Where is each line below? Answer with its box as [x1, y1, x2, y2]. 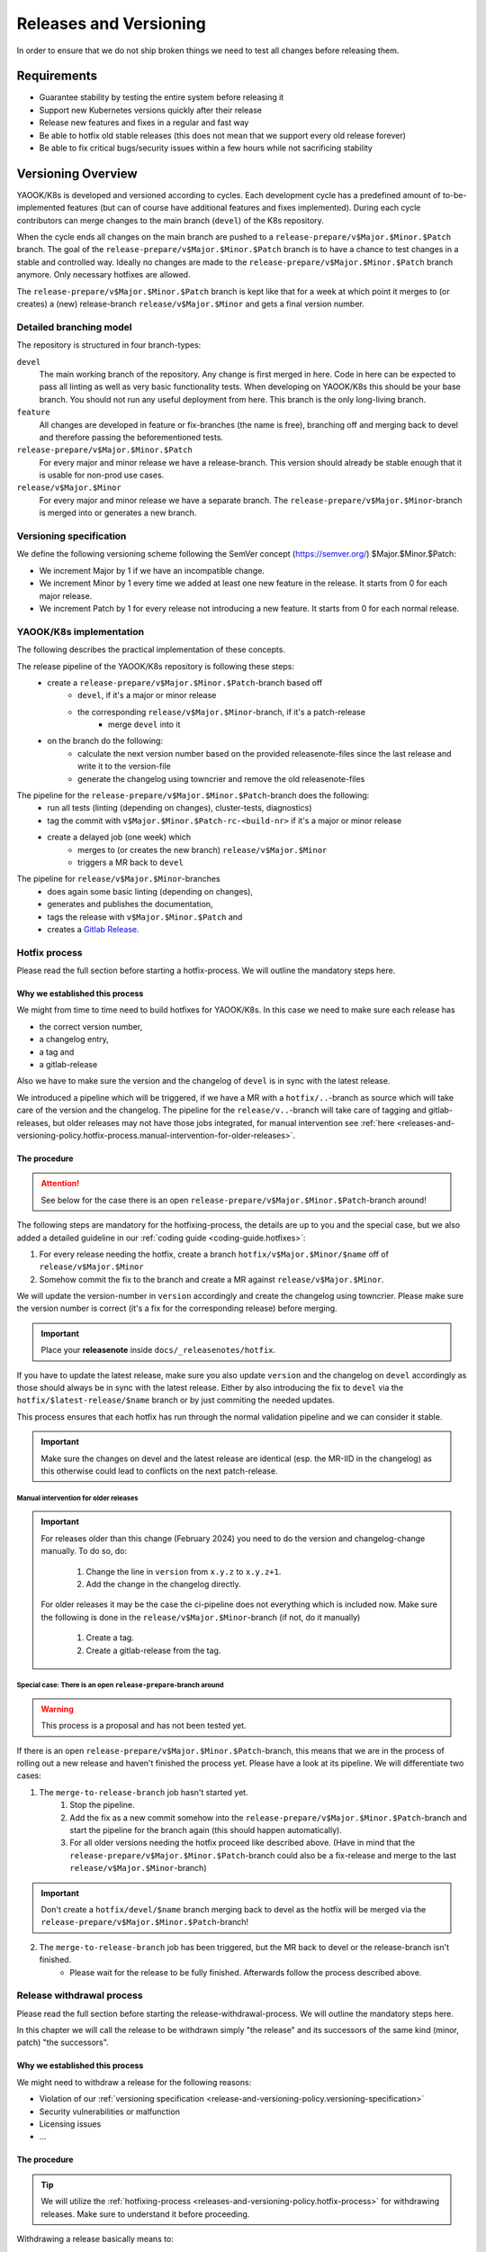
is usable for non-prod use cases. [39, 469, 165, 481]
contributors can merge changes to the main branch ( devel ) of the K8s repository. [16, 214, 324, 225]
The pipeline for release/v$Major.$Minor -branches [16, 874, 220, 885]
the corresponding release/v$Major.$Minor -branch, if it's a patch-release [77, 706, 366, 717]
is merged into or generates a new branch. [39, 507, 197, 518]
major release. [39, 590, 93, 601]
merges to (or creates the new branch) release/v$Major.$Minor [77, 844, 328, 855]
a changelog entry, [39, 1034, 110, 1045]
